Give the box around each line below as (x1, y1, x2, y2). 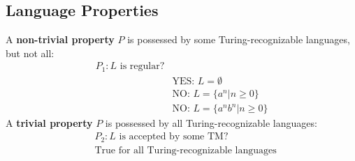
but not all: (6, 45, 55, 60)
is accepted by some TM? (119, 132, 229, 142)
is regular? (119, 61, 165, 72)
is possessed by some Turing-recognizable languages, (127, 32, 350, 47)
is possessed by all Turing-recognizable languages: (105, 116, 317, 130)
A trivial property (6, 116, 93, 130)
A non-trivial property (6, 32, 115, 47)
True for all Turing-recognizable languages (94, 145, 277, 155)
